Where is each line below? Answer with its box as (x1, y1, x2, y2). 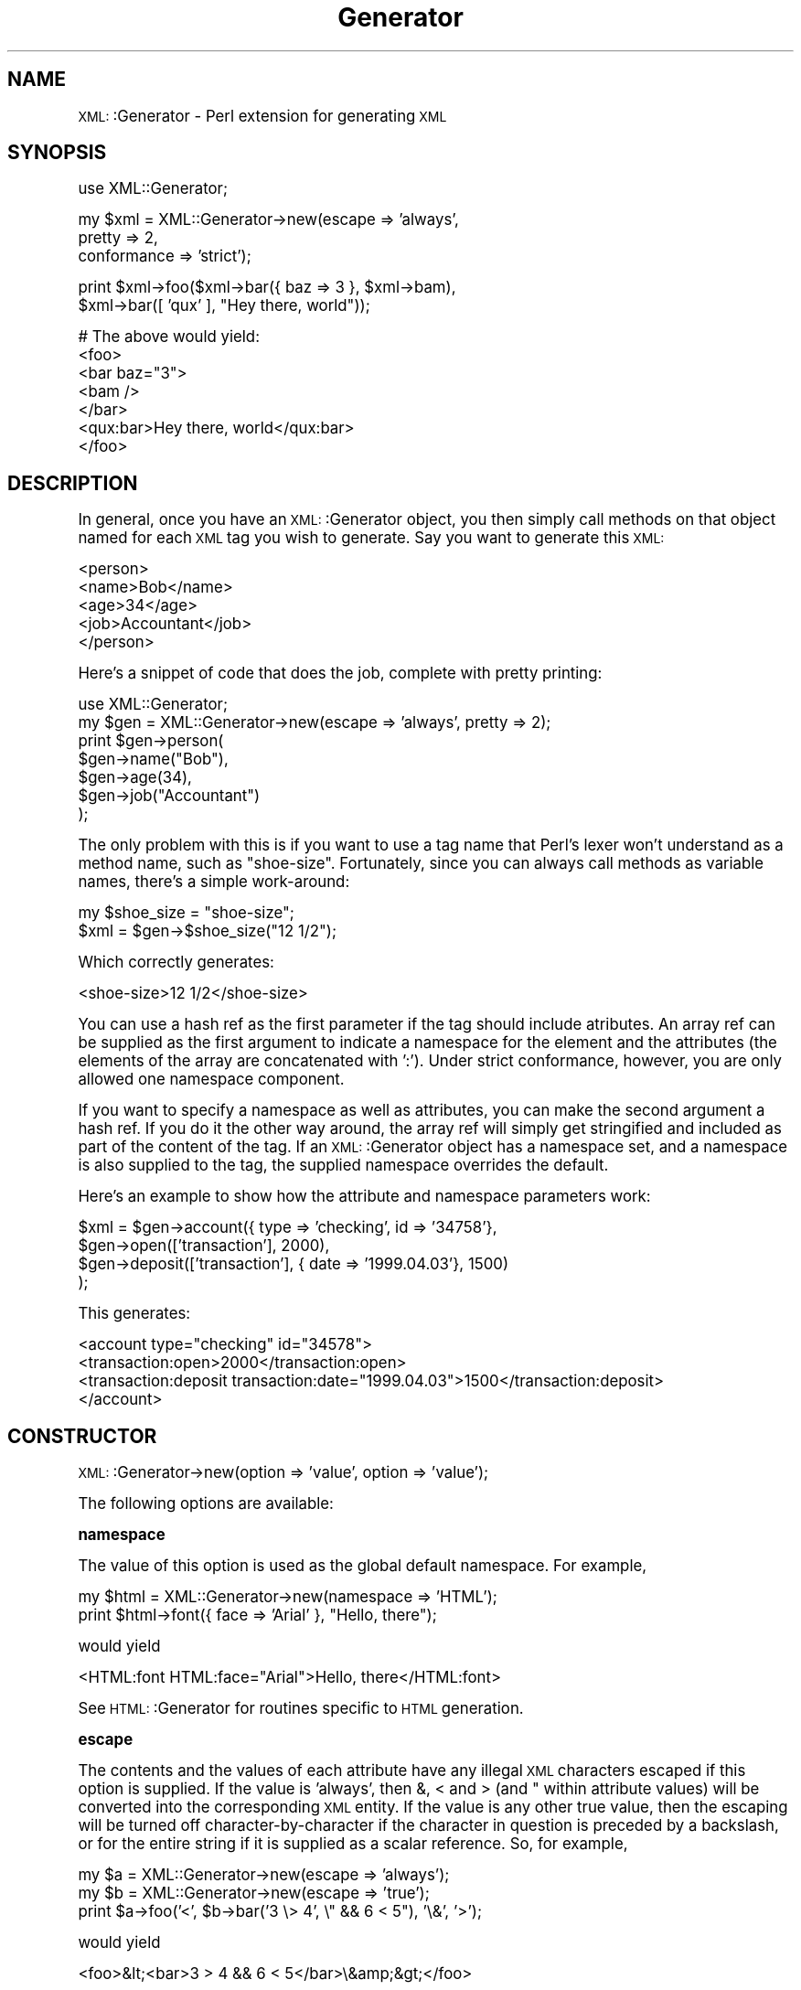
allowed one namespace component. (78, 1070, 345, 1089)
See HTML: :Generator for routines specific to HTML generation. (78, 1699, 524, 1718)
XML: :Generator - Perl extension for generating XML (78, 106, 447, 125)
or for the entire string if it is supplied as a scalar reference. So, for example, (78, 1835, 628, 1854)
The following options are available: (78, 1494, 334, 1514)
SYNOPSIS (7, 141, 107, 165)
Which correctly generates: (78, 953, 274, 972)
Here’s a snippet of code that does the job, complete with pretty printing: (78, 664, 603, 683)
